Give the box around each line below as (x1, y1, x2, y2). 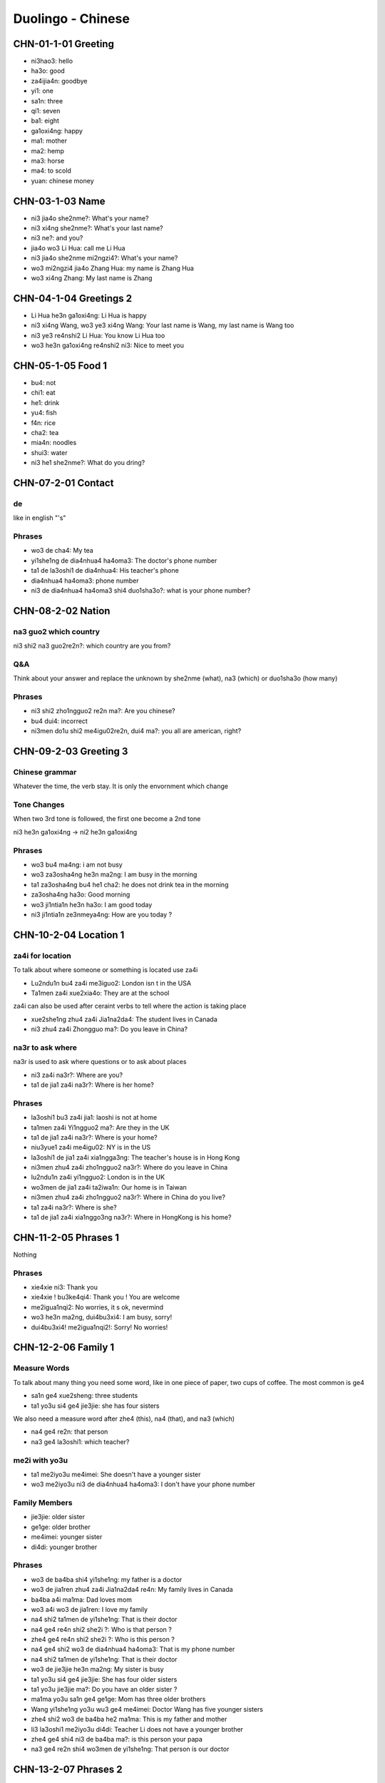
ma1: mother (31, 136, 68, 145)
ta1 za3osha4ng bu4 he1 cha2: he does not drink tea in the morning (31, 880, 229, 889)
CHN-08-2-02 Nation (13, 605, 111, 617)
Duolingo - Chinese (13, 11, 130, 26)
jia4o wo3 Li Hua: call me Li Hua (31, 243, 125, 252)
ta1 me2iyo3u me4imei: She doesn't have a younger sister (31, 1470, 201, 1478)
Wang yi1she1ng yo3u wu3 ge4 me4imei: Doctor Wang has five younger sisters (31, 1705, 264, 1713)
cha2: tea (31, 428, 59, 436)
